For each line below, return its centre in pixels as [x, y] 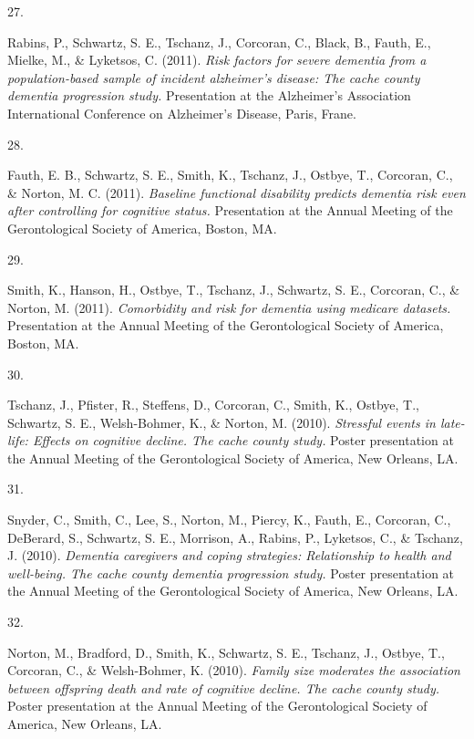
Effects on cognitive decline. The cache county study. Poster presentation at [243, 440]
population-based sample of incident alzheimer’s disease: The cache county [214, 77]
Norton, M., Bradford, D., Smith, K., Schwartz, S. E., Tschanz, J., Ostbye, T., [226, 652]
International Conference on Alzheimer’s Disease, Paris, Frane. [182, 113]
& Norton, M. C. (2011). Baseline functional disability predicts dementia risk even [237, 192]
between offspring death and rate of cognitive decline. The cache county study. [224, 687]
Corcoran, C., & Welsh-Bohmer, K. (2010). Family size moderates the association [234, 670]
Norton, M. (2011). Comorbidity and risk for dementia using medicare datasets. [229, 307]
